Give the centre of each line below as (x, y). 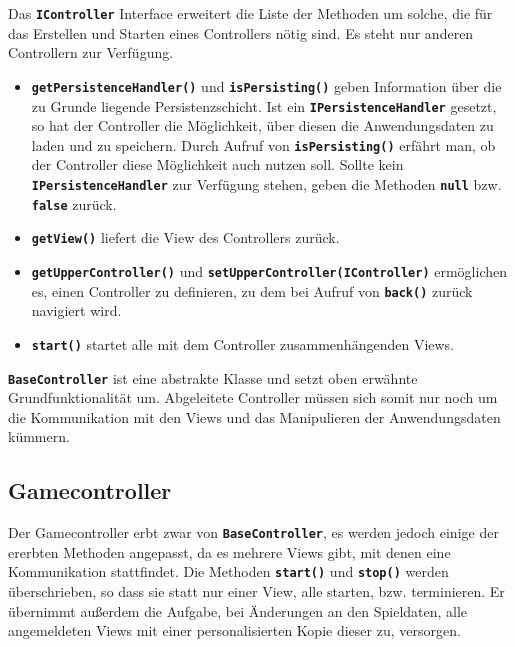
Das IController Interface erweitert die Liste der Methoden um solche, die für (250, 13)
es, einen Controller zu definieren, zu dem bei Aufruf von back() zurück (252, 290)
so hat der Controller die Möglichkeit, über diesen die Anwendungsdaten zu (262, 125)
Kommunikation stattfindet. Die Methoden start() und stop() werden (228, 571)
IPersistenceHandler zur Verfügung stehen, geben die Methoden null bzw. (266, 184)
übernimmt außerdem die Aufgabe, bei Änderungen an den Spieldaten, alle (238, 610)
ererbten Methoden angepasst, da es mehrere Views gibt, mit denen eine (229, 551)
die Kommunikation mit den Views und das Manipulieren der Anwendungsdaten (254, 416)
